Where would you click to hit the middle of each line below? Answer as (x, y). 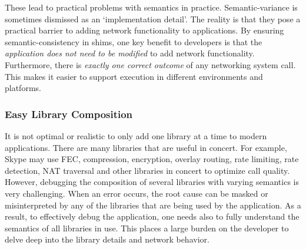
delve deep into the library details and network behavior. (107, 239)
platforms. (23, 88)
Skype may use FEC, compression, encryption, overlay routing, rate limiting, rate (152, 159)
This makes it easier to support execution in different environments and (134, 76)
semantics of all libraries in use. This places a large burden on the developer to (147, 228)
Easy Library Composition (69, 114)
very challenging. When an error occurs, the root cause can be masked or (137, 193)
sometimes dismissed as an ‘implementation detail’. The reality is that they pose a (153, 18)
